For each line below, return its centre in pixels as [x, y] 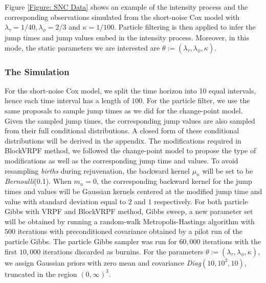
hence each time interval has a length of [67, 100]
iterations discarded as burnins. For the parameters [123, 251]
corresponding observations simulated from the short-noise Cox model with [122, 17]
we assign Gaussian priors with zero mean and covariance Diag [103, 262]
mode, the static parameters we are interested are [82, 47]
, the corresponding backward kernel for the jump [174, 181]
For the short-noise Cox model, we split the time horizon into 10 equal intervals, [130, 90]
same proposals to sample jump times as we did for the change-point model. [124, 110]
